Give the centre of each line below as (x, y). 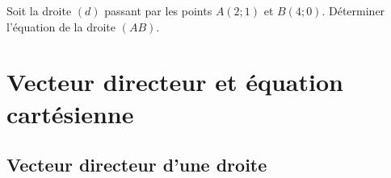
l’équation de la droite (61, 26)
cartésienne (70, 113)
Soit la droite (39, 10)
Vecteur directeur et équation (175, 82)
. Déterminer (353, 10)
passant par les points (158, 10)
